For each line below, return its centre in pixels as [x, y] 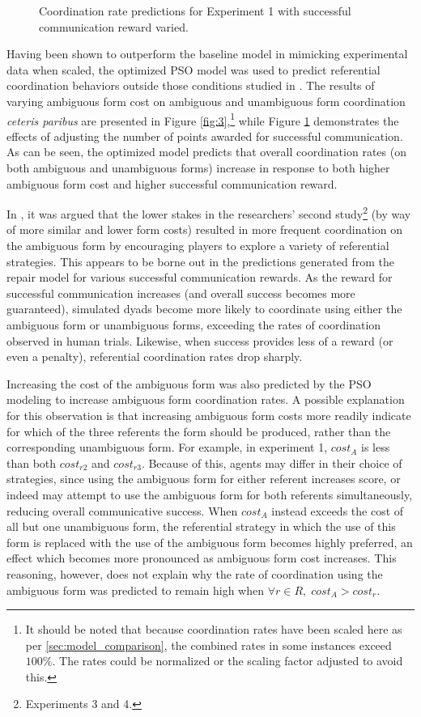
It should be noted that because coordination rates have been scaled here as [214, 629]
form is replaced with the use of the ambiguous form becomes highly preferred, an [210, 542]
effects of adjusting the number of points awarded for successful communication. [205, 136]
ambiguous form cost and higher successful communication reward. [172, 183]
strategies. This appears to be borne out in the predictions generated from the [200, 261]
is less [376, 447]
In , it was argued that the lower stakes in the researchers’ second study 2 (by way [209, 212]
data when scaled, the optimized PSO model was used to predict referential [193, 69]
